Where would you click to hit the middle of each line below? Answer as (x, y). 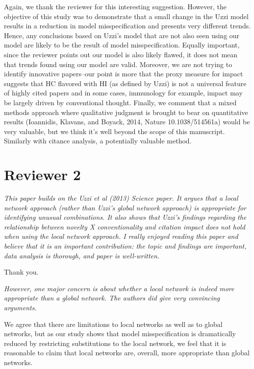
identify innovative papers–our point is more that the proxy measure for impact (124, 74)
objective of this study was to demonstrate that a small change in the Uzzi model (126, 16)
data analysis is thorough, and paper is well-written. (82, 255)
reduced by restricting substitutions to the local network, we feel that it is (115, 343)
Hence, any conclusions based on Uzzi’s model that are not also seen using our (122, 35)
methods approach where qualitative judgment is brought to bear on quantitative (126, 112)
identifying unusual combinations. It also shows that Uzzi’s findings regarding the (125, 217)
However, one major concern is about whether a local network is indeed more (119, 288)
